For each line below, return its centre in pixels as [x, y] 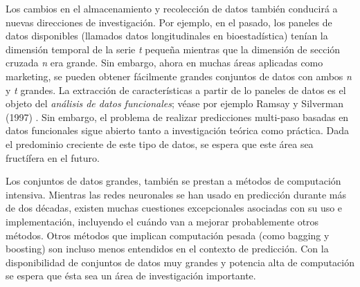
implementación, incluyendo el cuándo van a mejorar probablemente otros [162, 221]
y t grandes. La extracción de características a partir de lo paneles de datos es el [176, 90]
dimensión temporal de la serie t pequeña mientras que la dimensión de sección [173, 49]
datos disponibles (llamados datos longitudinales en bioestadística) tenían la [167, 36]
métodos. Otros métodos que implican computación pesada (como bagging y [168, 235]
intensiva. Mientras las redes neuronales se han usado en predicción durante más [176, 194]
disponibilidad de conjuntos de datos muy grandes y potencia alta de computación [180, 262]
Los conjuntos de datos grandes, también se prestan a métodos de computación [173, 181]
